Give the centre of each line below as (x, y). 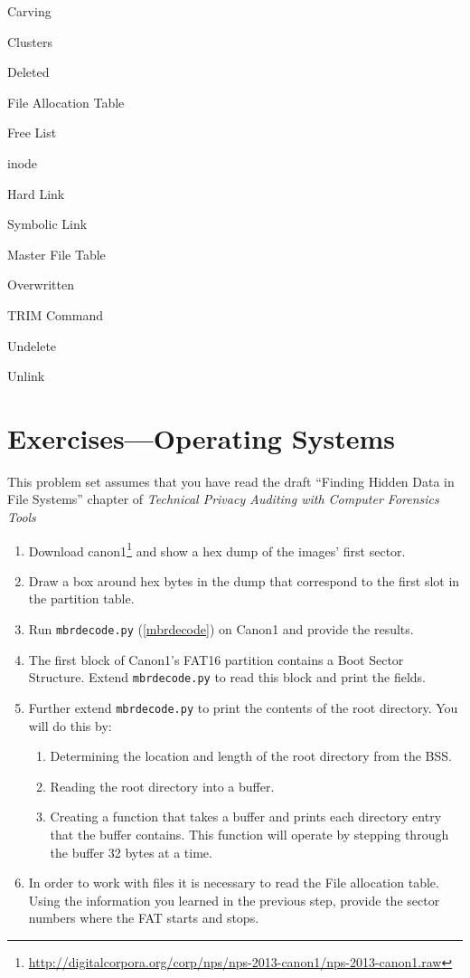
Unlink (26, 376)
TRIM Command (55, 314)
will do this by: (70, 725)
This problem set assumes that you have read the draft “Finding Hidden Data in (231, 481)
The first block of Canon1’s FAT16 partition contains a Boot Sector (216, 659)
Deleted (28, 72)
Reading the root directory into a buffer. (162, 786)
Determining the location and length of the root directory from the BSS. (251, 756)
